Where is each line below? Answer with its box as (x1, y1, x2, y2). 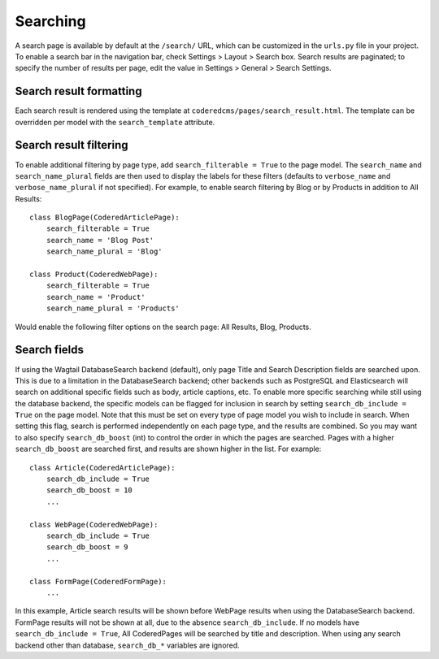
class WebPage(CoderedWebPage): (29, 520, 159, 529)
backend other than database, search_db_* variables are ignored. (15, 640, 240, 650)
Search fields (15, 343, 85, 357)
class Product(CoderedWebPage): (29, 270, 159, 280)
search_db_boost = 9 (46, 543, 128, 552)
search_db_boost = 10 (46, 486, 133, 495)
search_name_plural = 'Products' (46, 304, 180, 313)
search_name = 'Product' (46, 293, 146, 301)
